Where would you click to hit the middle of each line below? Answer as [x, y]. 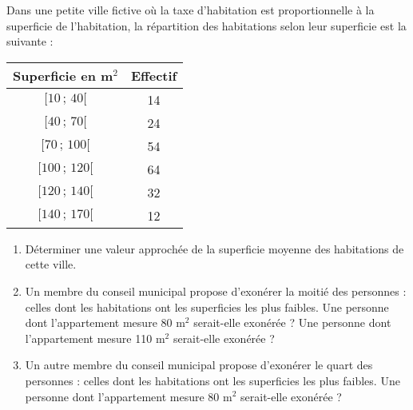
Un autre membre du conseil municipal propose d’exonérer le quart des [199, 365]
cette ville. [51, 264]
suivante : [30, 41]
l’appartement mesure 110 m [95, 338]
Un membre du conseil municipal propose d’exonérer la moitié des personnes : [216, 291]
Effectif [154, 75]
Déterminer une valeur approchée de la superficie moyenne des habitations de [214, 248]
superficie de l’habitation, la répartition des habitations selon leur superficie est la [206, 25]
